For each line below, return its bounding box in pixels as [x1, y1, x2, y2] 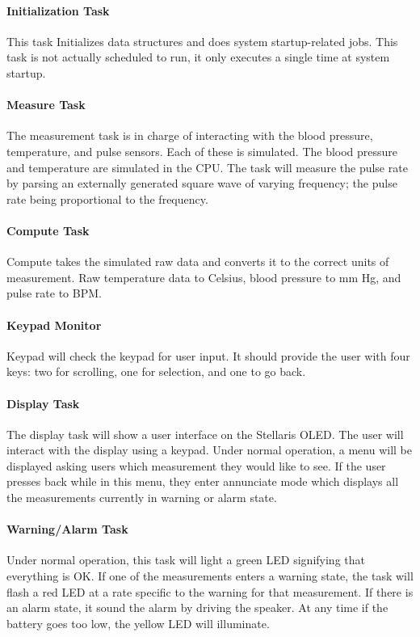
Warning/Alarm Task [6, 521, 128, 538]
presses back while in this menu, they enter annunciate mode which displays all [6, 473, 399, 490]
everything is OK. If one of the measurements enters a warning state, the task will [6, 567, 414, 584]
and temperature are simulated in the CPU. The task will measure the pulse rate [6, 158, 408, 175]
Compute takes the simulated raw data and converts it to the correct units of [6, 253, 389, 270]
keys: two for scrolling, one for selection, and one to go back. [6, 363, 306, 380]
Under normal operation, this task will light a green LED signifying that [6, 551, 365, 568]
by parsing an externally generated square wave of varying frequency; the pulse [6, 175, 397, 192]
